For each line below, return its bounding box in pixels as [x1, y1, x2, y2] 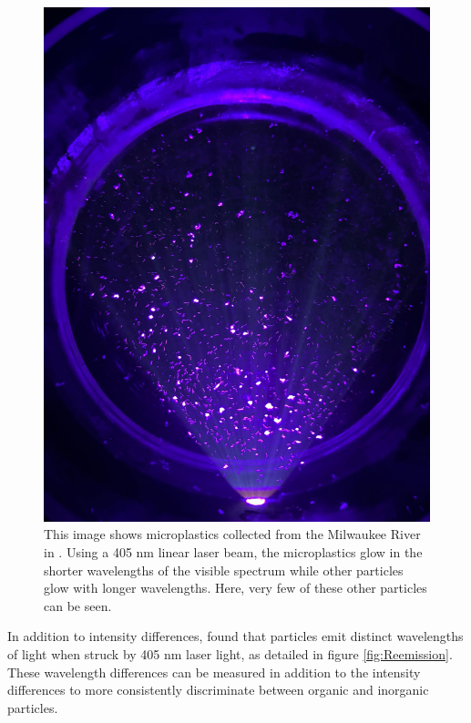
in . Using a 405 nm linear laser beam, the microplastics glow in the [44, 542, 423, 561]
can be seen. [44, 596, 112, 615]
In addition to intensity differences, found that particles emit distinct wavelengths [7, 626, 464, 646]
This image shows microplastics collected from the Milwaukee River [44, 524, 421, 544]
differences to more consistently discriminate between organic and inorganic [7, 680, 429, 699]
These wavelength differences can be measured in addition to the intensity [7, 662, 421, 681]
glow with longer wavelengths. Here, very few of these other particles [44, 578, 427, 597]
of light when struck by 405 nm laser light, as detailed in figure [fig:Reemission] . [7, 644, 453, 663]
